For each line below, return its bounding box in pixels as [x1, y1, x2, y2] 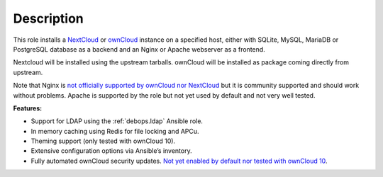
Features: [13, 103, 43, 113]
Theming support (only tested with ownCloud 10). [30, 137, 176, 145]
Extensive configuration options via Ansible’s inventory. [30, 147, 192, 155]
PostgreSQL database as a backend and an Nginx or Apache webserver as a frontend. [13, 45, 265, 53]
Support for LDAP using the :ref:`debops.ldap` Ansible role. [30, 117, 204, 125]
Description [13, 11, 84, 26]
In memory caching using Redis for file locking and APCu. [30, 127, 199, 135]
